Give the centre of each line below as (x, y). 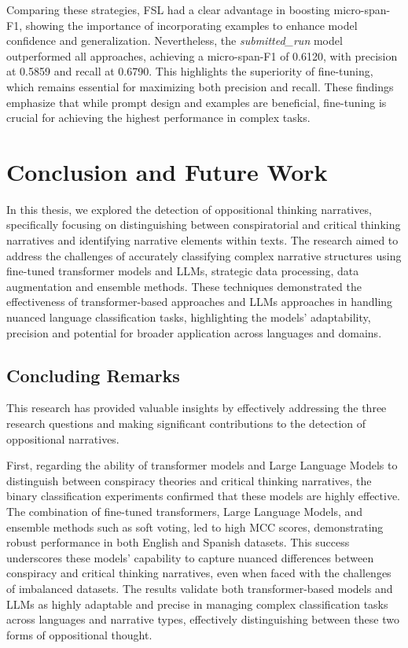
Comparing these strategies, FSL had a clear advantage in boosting (168, 9)
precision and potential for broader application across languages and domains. (194, 332)
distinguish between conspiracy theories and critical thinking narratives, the (189, 480)
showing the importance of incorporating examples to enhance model (191, 25)
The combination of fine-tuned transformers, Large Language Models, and (185, 511)
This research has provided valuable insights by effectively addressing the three (197, 408)
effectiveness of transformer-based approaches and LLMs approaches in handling (200, 302)
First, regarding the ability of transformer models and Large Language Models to (202, 465)
